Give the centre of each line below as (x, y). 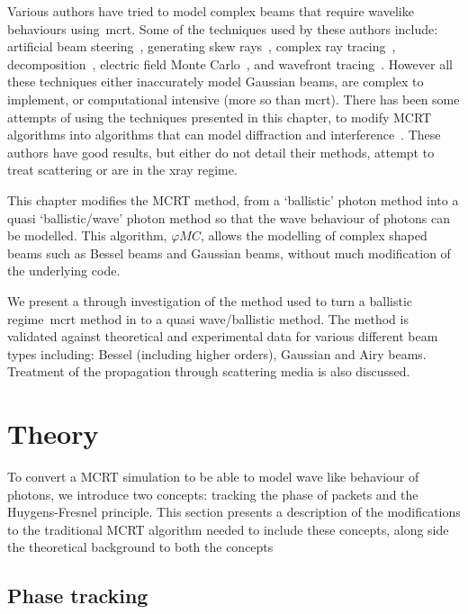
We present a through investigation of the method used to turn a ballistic (210, 300)
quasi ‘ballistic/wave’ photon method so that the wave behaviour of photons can (229, 217)
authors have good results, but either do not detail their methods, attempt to (221, 152)
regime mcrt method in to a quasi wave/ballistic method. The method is (208, 318)
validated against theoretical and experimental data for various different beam (223, 336)
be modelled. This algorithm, (87, 235)
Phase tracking (78, 596)
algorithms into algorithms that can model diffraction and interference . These (224, 135)
